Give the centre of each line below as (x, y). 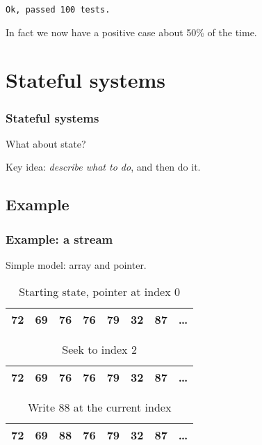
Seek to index (95, 349)
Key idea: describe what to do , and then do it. (103, 167)
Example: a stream (59, 239)
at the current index (122, 407)
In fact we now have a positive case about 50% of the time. (131, 32)
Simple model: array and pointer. (76, 265)
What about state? (46, 143)
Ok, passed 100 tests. (58, 10)
